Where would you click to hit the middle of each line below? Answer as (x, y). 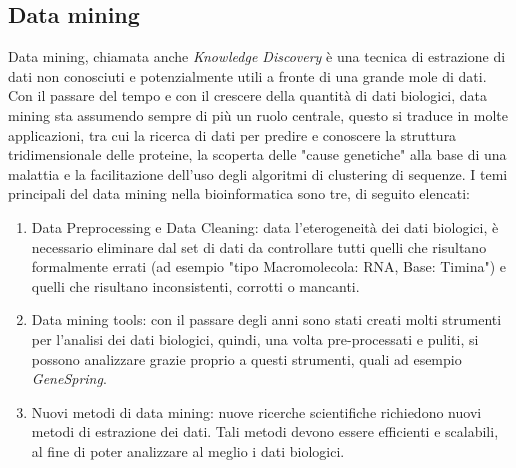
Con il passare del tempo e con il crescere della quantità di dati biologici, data (248, 95)
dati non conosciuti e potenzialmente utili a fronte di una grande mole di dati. (247, 75)
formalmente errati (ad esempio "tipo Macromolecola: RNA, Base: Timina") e (269, 266)
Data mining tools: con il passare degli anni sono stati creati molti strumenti (266, 319)
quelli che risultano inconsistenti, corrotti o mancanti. (195, 285)
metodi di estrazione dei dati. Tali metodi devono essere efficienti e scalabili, (265, 431)
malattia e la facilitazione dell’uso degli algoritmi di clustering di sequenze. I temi (258, 173)
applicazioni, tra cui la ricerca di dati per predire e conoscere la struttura (232, 134)
